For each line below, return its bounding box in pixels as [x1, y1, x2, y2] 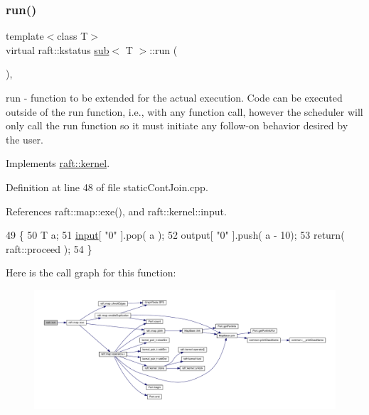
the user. [6, 131, 44, 146]
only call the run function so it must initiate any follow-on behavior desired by [6, 118, 348, 133]
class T [57, 28, 88, 43]
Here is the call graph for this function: [6, 265, 176, 280]
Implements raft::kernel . [6, 156, 110, 171]
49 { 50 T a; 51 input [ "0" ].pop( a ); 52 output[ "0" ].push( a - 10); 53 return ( [6, 227, 345, 242]
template [6, 28, 44, 43]
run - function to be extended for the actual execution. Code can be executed [6, 90, 343, 104]
